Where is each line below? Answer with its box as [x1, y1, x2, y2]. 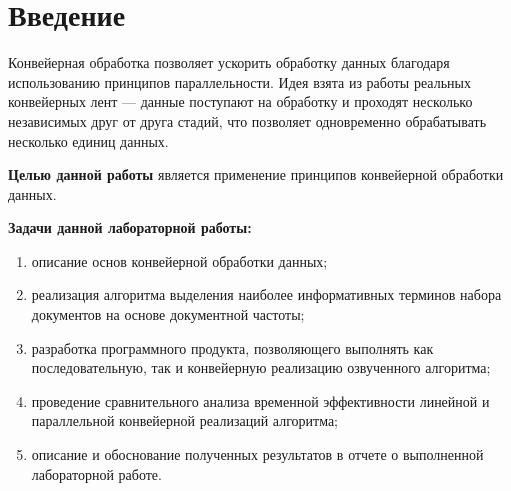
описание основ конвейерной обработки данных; [31, 250, 328, 271]
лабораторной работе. [31, 463, 162, 484]
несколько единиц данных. [8, 130, 169, 151]
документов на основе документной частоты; [31, 304, 305, 325]
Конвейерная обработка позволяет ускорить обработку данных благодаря [8, 52, 450, 73]
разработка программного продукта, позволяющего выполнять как [31, 337, 434, 358]
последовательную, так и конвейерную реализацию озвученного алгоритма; [31, 357, 491, 378]
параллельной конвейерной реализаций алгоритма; [31, 410, 339, 431]
